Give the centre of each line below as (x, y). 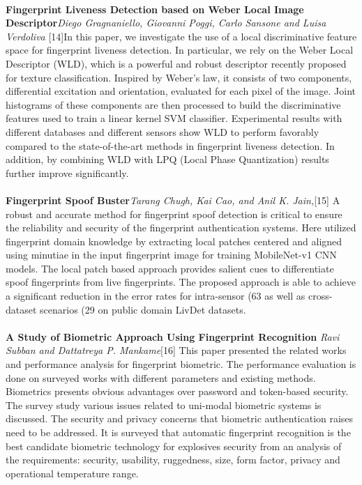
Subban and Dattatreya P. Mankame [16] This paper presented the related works (176, 350)
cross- (320, 296)
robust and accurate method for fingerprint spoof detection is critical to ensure (174, 214)
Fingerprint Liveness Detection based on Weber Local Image (155, 9)
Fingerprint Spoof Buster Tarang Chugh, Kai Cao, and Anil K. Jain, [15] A (173, 200)
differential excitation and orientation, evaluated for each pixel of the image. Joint (181, 91)
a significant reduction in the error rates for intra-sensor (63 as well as (156, 296)
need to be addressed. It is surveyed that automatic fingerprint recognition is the (178, 432)
